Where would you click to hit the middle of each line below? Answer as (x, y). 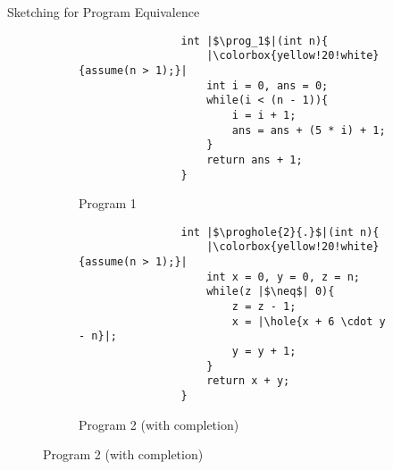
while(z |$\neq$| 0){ (271, 292)
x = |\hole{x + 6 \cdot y (309, 321)
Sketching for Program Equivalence (104, 12)
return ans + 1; (255, 159)
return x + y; (248, 381)
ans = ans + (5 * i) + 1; (309, 130)
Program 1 (108, 203)
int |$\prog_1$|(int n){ (255, 41)
